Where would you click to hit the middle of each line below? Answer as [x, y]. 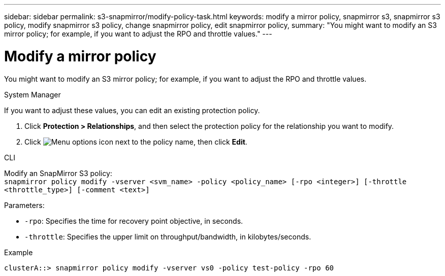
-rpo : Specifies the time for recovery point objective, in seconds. [134, 221]
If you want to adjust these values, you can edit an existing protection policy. [132, 110]
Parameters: [24, 205]
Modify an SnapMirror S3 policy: [58, 173]
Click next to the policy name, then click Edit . [136, 142]
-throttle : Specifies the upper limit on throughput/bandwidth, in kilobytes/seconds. [168, 236]
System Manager [33, 94]
